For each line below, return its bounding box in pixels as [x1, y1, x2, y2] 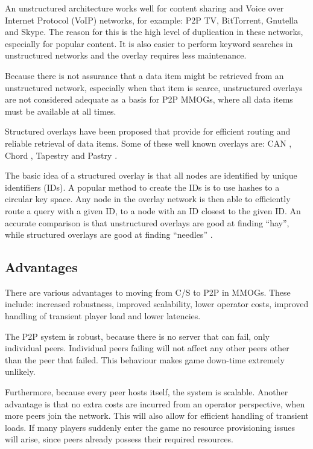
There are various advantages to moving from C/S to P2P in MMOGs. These [5, 285, 291, 298]
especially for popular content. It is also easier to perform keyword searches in [5, 37, 293, 49]
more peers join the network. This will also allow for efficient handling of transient [5, 409, 309, 422]
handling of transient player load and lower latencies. [5, 310, 201, 322]
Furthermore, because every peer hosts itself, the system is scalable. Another [5, 386, 288, 398]
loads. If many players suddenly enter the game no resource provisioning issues [5, 421, 296, 433]
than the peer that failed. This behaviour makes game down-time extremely [5, 353, 285, 366]
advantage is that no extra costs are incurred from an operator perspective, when [5, 397, 305, 410]
